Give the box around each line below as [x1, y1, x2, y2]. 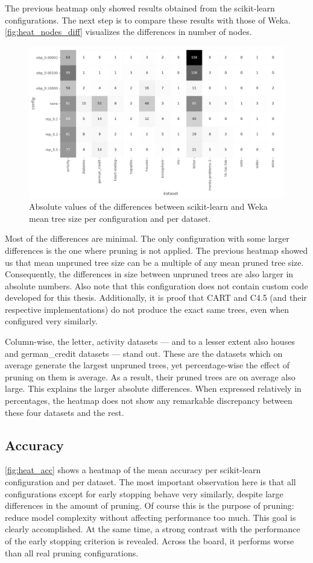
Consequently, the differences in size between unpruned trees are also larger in [5, 268, 294, 280]
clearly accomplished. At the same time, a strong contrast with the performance [5, 523, 300, 535]
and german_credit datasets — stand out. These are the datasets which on [5, 347, 283, 359]
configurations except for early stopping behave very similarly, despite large [5, 487, 283, 500]
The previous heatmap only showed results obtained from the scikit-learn [5, 2, 275, 14]
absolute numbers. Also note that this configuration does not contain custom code [5, 279, 308, 292]
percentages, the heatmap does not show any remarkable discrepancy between [5, 394, 292, 407]
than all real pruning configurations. [5, 546, 139, 559]
